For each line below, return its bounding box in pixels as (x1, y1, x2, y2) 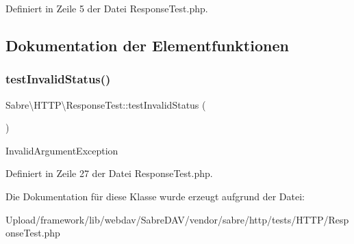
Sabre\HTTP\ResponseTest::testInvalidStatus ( (5, 97, 206, 111)
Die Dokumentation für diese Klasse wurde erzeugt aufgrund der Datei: (5, 189, 305, 203)
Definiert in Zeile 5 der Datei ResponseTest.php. (5, 1, 208, 15)
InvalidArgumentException (5, 143, 118, 157)
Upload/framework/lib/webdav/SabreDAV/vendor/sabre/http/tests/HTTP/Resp (5, 212, 349, 226)
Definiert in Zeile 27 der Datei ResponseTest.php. (5, 166, 213, 180)
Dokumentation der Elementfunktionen (5, 34, 289, 55)
